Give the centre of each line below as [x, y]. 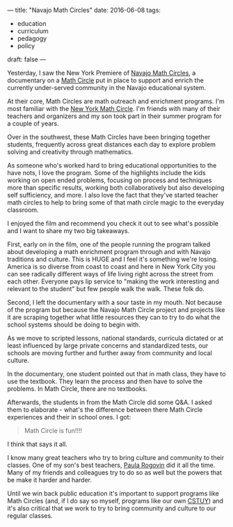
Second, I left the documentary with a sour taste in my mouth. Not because [115, 302]
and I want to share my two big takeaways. [69, 231]
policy [26, 46]
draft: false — [27, 59]
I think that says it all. [37, 444]
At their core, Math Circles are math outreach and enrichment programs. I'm [116, 101]
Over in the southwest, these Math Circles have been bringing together [109, 137]
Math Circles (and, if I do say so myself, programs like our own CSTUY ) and [115, 501]
